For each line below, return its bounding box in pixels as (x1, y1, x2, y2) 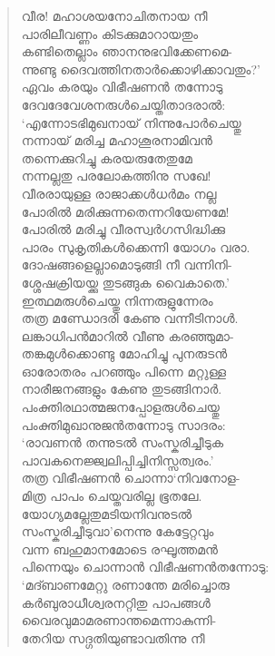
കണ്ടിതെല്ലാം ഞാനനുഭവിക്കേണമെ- (21, 42, 232, 61)
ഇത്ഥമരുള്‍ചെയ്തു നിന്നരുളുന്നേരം (21, 290, 213, 309)
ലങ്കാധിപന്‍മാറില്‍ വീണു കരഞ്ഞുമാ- (21, 326, 234, 345)
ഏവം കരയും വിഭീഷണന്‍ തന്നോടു (21, 77, 223, 96)
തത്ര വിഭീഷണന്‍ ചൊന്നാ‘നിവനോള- (21, 468, 241, 487)
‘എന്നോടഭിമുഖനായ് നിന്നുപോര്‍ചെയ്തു (21, 113, 241, 132)
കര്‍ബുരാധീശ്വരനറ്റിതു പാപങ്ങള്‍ (21, 592, 211, 612)
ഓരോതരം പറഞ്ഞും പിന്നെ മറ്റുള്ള (21, 361, 227, 380)
